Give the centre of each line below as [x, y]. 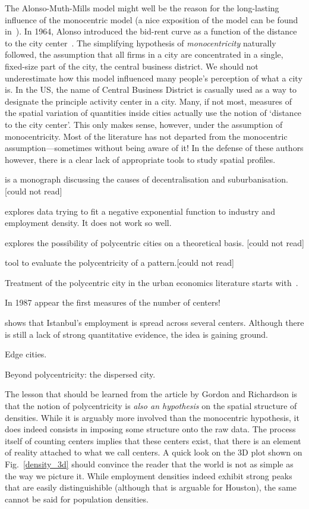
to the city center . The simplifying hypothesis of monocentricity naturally [141, 43]
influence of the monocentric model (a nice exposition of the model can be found [152, 19]
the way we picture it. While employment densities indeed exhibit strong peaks [149, 475]
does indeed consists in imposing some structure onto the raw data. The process [150, 429]
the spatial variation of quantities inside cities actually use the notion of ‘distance [153, 113]
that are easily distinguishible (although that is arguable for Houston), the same [151, 487]
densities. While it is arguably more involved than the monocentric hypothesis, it [152, 417]
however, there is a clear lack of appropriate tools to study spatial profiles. [140, 159]
